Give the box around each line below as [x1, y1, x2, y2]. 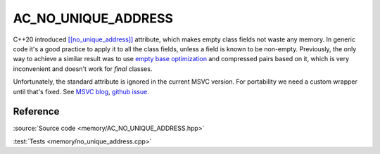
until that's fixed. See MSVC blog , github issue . [13, 87, 149, 96]
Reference [13, 105, 60, 117]
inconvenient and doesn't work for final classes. [13, 64, 153, 73]
